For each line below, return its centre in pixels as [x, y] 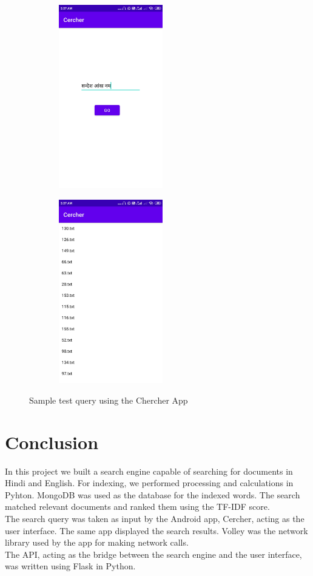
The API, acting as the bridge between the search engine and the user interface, [153, 554]
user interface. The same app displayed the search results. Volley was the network [156, 530]
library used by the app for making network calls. [97, 542]
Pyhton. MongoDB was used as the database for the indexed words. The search [153, 494]
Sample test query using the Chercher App [109, 400]
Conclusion [52, 442]
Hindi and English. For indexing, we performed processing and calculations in [149, 483]
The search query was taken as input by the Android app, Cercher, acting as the [155, 518]
